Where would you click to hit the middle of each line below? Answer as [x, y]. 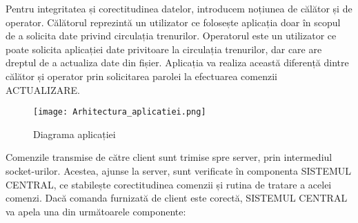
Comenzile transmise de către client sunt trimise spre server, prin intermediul [169, 157]
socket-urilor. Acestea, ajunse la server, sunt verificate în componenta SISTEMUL [179, 171]
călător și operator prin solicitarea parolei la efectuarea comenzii [141, 76]
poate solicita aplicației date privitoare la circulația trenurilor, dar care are [164, 49]
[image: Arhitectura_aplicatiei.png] [120, 112]
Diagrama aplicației [74, 134]
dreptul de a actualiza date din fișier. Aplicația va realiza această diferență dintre [177, 62]
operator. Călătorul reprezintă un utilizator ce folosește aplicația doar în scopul [173, 22]
